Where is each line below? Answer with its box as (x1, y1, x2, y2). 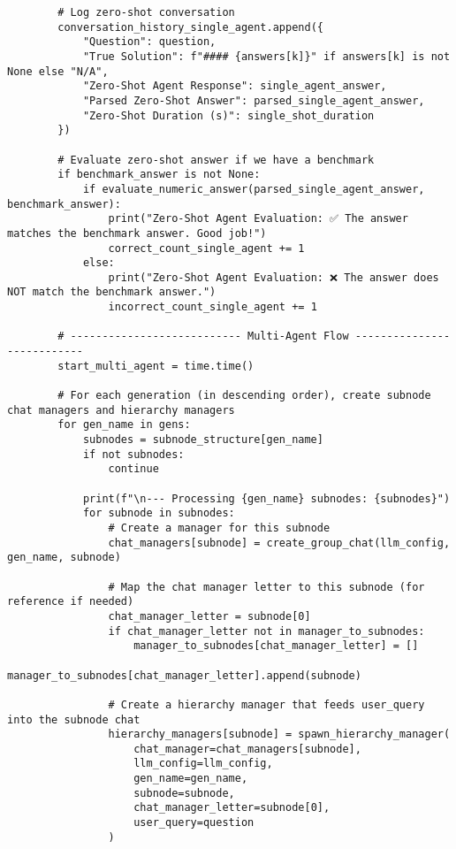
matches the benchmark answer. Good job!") (7, 226, 267, 240)
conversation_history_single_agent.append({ (57, 20, 323, 34)
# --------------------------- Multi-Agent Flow (57, 330, 349, 343)
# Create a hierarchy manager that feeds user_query (108, 698, 425, 711)
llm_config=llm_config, (133, 757, 273, 770)
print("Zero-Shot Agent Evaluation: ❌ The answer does (108, 271, 439, 284)
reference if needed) (7, 595, 134, 608)
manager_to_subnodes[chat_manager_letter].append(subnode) (7, 669, 361, 682)
